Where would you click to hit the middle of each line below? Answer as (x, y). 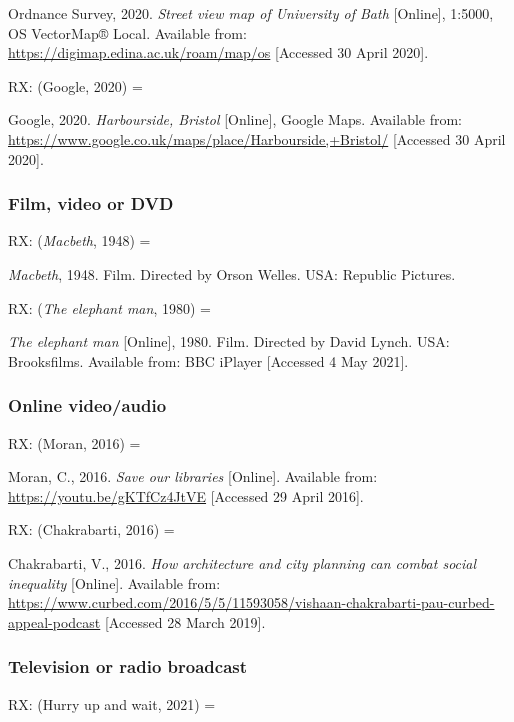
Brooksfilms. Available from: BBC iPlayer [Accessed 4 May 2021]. (208, 360)
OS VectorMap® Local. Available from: (127, 32)
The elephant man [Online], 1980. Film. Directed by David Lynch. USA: (229, 341)
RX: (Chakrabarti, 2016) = (91, 529)
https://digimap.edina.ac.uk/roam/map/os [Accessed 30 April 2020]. (218, 52)
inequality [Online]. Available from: (114, 582)
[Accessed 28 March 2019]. (185, 621)
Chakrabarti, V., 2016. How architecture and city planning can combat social (242, 562)
